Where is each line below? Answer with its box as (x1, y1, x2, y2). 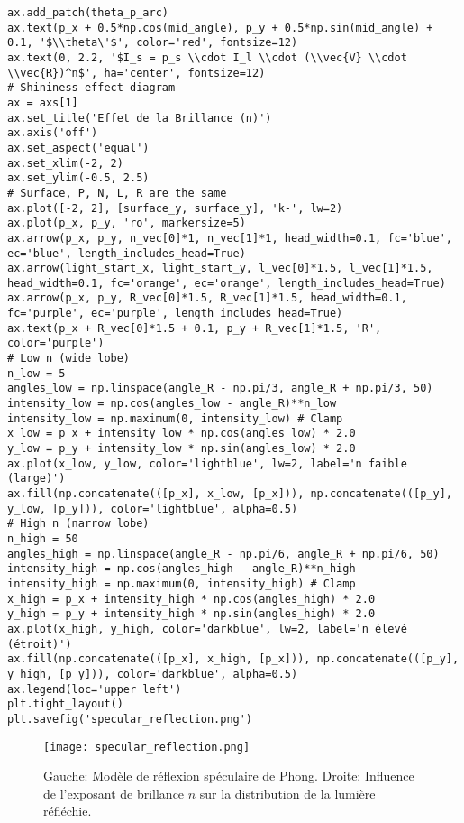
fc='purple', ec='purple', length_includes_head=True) (7, 307, 343, 320)
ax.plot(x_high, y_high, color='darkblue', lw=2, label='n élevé (7, 622, 407, 635)
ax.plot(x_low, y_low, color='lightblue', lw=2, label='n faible (7, 457, 407, 470)
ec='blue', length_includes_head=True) (7, 246, 246, 260)
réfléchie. (43, 801, 92, 820)
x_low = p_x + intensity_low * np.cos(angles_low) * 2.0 (7, 427, 356, 440)
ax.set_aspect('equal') (7, 141, 150, 154)
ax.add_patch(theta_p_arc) (7, 6, 168, 19)
